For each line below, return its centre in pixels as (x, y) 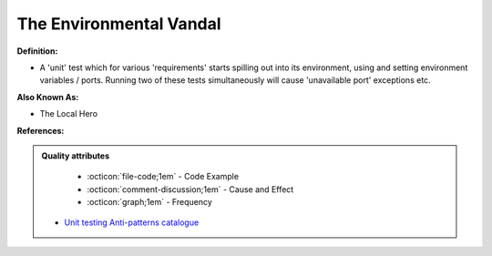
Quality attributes (75, 156)
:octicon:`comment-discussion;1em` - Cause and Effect (190, 189)
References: (41, 130)
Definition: (37, 51)
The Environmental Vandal (119, 24)
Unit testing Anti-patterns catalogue (132, 222)
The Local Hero (69, 114)
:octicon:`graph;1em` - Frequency (150, 202)
